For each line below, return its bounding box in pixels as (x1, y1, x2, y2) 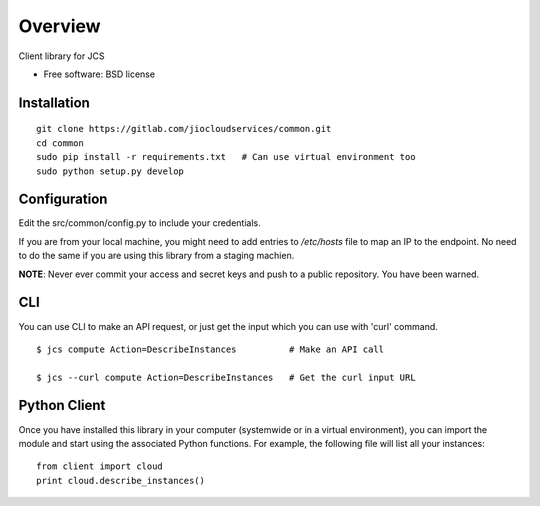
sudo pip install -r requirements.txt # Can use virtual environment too (36, 151, 416, 163)
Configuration (18, 191, 108, 208)
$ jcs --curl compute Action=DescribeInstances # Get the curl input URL (36, 371, 416, 383)
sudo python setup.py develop (36, 165, 185, 177)
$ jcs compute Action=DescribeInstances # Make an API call (36, 343, 385, 355)
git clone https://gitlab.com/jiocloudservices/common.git (36, 123, 332, 135)
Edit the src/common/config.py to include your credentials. (18, 217, 262, 229)
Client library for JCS (18, 50, 105, 62)
